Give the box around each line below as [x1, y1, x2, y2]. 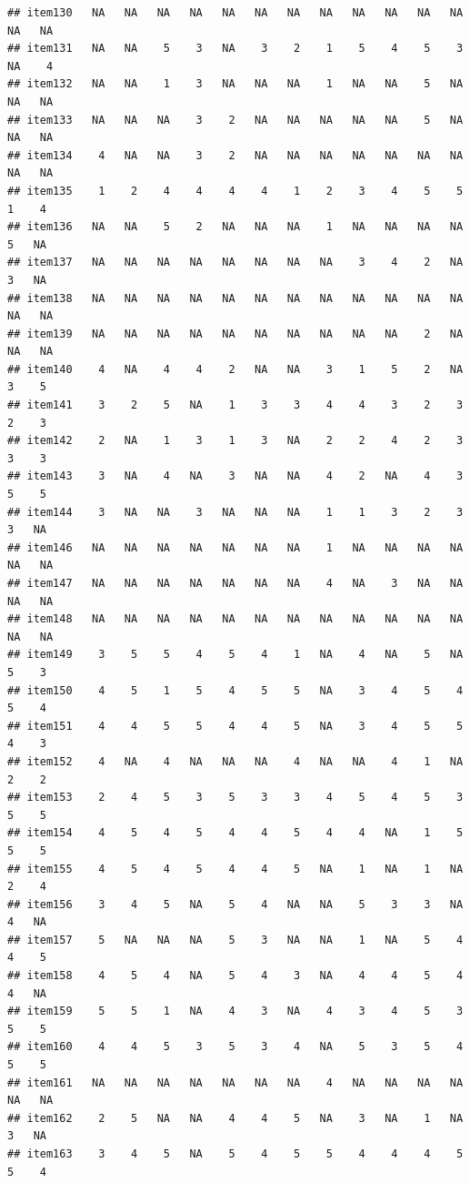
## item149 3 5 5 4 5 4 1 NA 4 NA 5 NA [7, 648, 464, 662]
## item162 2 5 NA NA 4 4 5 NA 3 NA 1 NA [7, 1111, 464, 1125]
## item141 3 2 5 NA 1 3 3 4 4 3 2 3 [7, 399, 464, 412]
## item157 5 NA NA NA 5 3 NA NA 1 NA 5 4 [7, 933, 464, 946]
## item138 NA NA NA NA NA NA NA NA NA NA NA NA [7, 291, 464, 305]
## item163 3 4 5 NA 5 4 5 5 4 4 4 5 [7, 1148, 464, 1160]
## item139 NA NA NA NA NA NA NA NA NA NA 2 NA [7, 327, 464, 340]
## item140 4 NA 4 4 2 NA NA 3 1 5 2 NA [7, 362, 464, 376]
